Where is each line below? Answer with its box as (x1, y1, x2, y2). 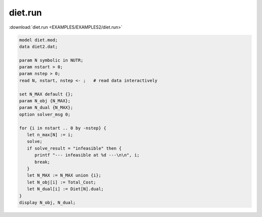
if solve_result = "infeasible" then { (27, 145, 122, 151)
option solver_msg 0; (19, 111, 71, 117)
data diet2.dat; (19, 44, 58, 49)
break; (34, 159, 50, 165)
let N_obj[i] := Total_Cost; (27, 179, 97, 185)
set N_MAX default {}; (19, 91, 73, 97)
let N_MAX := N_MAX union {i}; (27, 172, 101, 178)
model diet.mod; (19, 37, 58, 43)
